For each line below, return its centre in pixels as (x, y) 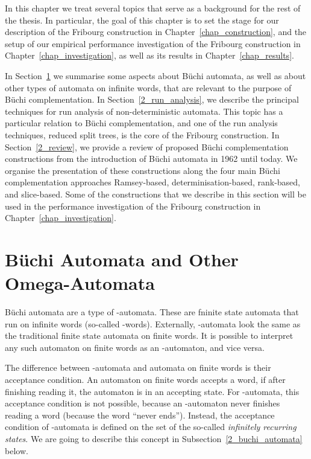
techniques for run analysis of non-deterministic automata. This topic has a (144, 111)
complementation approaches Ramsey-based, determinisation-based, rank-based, (152, 182)
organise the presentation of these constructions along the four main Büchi (143, 170)
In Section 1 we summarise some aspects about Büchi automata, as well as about (155, 75)
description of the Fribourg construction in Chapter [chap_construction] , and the (156, 32)
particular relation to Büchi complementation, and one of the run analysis (141, 123)
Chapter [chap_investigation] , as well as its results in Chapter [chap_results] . (149, 55)
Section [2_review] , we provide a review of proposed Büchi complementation (147, 146)
